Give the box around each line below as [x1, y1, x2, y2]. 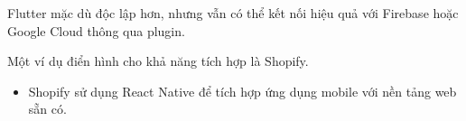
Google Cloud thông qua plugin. [7, 21, 185, 40]
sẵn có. [28, 99, 67, 118]
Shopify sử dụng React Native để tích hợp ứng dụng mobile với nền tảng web [28, 81, 457, 100]
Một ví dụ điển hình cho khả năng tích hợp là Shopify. [7, 51, 309, 70]
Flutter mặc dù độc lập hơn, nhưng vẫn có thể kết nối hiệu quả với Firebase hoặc [7, 4, 459, 22]
